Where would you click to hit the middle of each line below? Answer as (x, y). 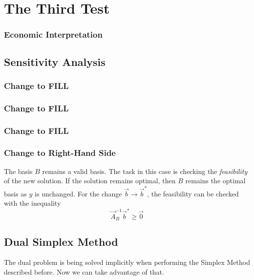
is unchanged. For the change (78, 193)
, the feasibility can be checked (193, 193)
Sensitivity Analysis (55, 61)
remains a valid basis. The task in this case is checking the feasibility (145, 171)
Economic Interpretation (53, 34)
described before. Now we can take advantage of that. (84, 271)
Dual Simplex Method (61, 242)
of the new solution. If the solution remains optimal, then (90, 181)
